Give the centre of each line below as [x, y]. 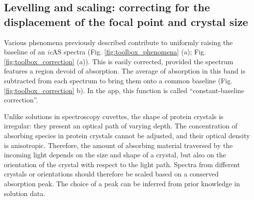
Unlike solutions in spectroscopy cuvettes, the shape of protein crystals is [114, 116]
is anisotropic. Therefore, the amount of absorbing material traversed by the [118, 145]
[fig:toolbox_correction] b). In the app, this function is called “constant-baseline [124, 90]
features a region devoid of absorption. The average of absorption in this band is [125, 71]
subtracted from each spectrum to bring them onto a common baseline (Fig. [118, 80]
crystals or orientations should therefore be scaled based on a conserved [111, 174]
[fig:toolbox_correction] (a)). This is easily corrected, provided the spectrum [119, 61]
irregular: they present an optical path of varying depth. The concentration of [121, 126]
